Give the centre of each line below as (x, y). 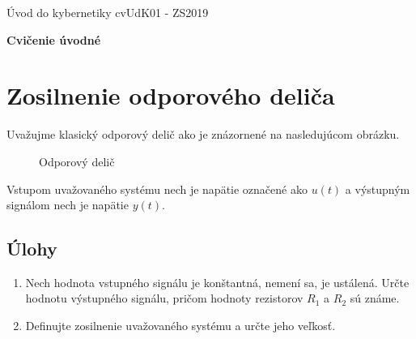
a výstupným (378, 189)
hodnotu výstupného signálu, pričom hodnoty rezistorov (164, 298)
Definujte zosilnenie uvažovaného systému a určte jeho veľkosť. (180, 326)
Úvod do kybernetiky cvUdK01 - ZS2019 (108, 12)
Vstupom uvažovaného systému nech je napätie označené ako (157, 189)
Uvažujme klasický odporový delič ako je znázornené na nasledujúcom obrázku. (203, 134)
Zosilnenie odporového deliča (171, 95)
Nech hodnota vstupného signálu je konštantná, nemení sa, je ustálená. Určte (217, 282)
